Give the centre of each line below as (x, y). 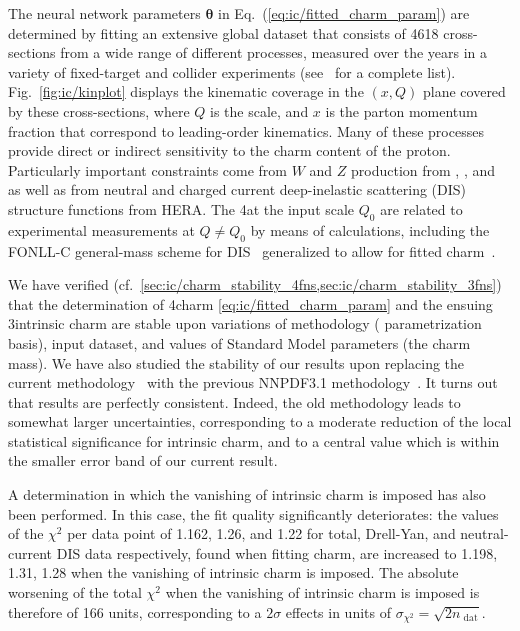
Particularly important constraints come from (148, 169)
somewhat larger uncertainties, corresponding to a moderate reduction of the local (260, 421)
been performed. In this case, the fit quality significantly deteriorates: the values (253, 513)
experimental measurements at (101, 229)
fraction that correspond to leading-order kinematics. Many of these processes (246, 130)
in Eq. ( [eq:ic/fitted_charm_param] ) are (344, 13)
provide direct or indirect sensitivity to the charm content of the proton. (229, 150)
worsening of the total (75, 592)
